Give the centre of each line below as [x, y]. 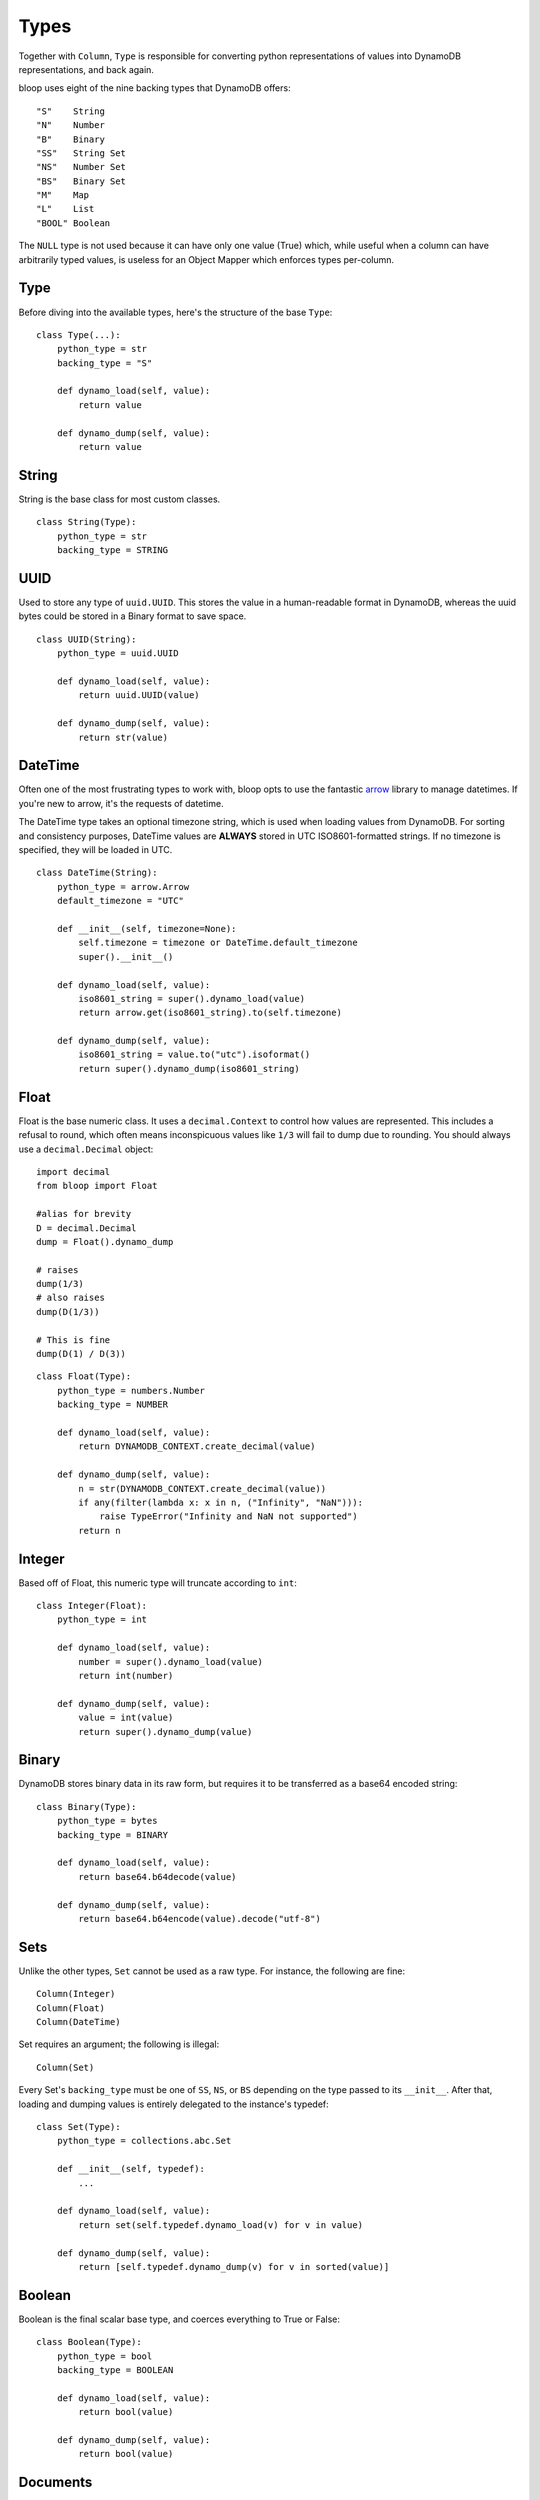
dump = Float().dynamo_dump [105, 1241]
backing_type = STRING [112, 550]
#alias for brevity [84, 1214]
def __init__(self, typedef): [130, 2169]
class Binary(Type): [86, 1806]
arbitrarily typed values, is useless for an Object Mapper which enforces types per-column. [206, 259]
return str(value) [123, 737]
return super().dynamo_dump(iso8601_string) [189, 1068]
